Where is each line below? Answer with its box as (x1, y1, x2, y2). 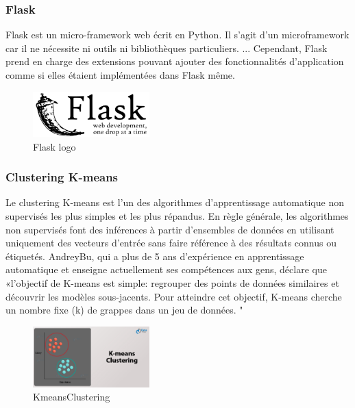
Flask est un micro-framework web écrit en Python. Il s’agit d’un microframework (5, 27, 350, 42)
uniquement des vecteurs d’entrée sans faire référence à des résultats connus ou (5, 235, 337, 250)
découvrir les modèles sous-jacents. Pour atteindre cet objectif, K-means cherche (5, 289, 342, 303)
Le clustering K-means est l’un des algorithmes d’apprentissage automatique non (5, 195, 344, 209)
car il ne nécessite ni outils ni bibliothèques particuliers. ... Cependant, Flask (5, 40, 328, 55)
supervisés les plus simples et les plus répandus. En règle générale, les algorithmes (5, 209, 349, 222)
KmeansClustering (33, 390, 110, 404)
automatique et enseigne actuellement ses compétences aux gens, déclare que (5, 262, 327, 277)
